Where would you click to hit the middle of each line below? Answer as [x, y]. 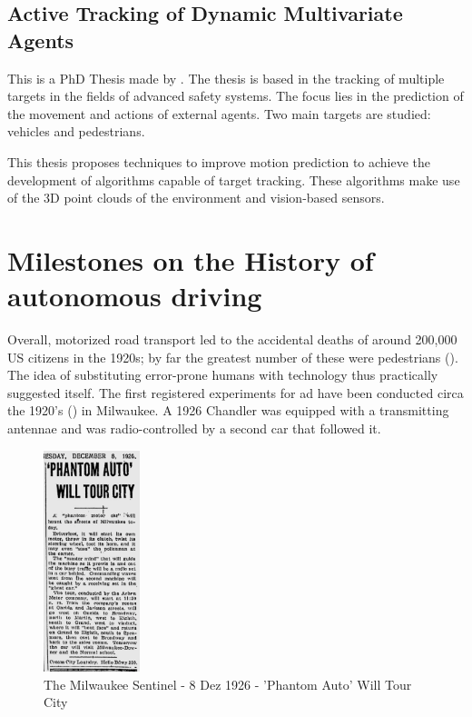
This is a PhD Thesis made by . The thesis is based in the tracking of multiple [226, 78]
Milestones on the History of [191, 259]
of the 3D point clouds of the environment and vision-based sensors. [196, 198]
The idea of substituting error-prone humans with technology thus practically [223, 375]
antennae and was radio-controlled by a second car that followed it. [194, 428]
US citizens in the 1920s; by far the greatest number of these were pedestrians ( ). [233, 357]
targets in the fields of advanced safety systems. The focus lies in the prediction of [236, 96]
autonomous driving [135, 296]
